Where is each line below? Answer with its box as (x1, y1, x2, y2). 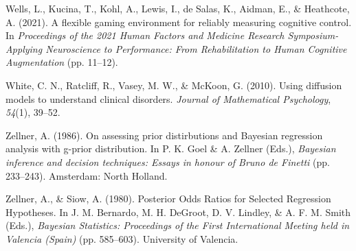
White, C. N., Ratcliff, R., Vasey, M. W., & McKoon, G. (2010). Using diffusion (5, 77, 342, 92)
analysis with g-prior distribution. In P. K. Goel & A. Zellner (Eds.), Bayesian (5, 141, 336, 156)
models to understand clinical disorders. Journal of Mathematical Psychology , (5, 91, 331, 106)
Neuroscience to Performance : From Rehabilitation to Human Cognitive (45, 41, 347, 56)
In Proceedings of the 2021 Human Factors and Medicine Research (5, 28, 285, 43)
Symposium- (287, 28, 339, 43)
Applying (5, 41, 43, 56)
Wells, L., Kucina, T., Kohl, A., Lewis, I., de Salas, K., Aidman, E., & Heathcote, (5, 1, 350, 15)
